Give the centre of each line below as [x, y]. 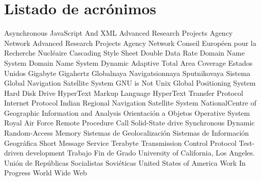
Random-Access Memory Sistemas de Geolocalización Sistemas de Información [127, 133]
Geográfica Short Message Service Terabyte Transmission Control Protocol [120, 143]
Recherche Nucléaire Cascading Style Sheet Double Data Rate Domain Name [124, 53]
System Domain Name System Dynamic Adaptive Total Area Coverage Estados [128, 62]
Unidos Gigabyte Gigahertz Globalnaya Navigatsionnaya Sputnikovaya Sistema [127, 73]
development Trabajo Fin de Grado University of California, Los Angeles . [140, 153]
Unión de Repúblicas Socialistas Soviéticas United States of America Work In [125, 162]
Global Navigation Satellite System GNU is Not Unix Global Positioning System [130, 83]
